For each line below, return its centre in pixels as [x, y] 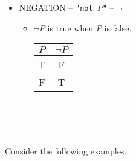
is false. [118, 27]
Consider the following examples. [66, 151]
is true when [70, 27]
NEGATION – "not [56, 7]
